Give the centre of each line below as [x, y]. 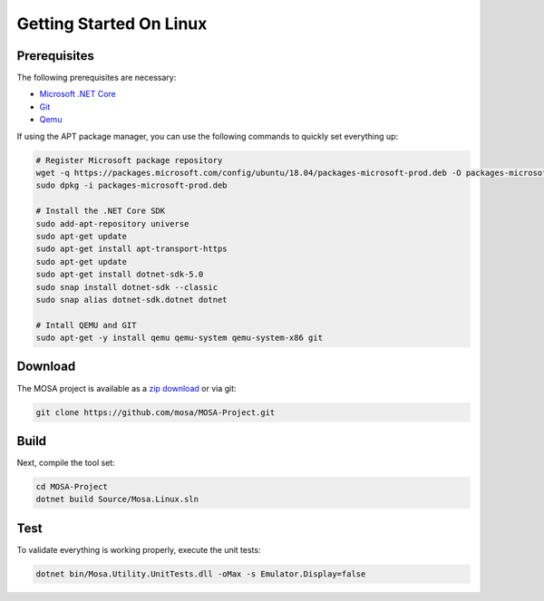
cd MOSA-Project [72, 487]
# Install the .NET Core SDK [101, 211]
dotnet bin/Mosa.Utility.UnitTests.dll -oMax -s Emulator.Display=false [201, 574]
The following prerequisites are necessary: [97, 78]
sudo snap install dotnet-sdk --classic [126, 287]
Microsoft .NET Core [78, 94]
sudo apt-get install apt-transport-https [131, 249]
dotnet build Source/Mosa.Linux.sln [117, 499]
